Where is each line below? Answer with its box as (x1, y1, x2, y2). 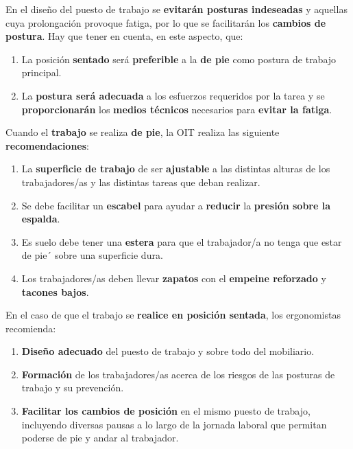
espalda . (21, 211, 60, 226)
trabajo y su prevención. (21, 380, 124, 395)
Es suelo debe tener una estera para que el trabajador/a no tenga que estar (21, 234, 342, 249)
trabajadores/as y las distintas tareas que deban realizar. (21, 174, 260, 189)
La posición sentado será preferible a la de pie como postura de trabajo (21, 51, 337, 66)
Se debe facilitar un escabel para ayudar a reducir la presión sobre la (21, 198, 331, 212)
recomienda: (5, 321, 56, 335)
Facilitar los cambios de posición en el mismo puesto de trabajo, (21, 404, 311, 418)
